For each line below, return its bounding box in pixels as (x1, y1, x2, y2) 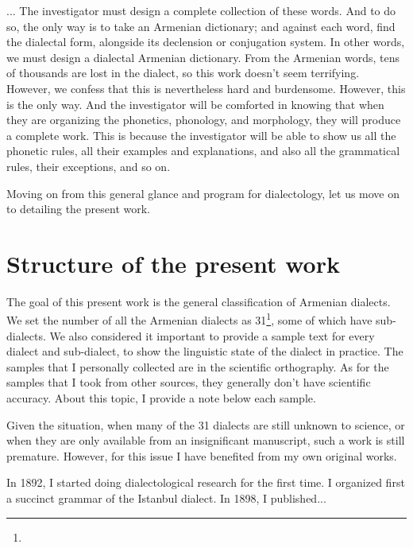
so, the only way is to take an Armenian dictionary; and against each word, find (6, 17, 396, 34)
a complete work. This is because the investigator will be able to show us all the (6, 126, 396, 143)
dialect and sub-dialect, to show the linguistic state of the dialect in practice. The (6, 343, 403, 360)
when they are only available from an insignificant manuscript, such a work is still (6, 432, 405, 449)
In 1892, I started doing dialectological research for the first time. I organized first (6, 474, 405, 491)
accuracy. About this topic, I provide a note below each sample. (6, 390, 316, 406)
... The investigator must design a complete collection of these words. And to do (6, 2, 396, 18)
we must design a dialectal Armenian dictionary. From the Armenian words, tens (6, 49, 399, 65)
